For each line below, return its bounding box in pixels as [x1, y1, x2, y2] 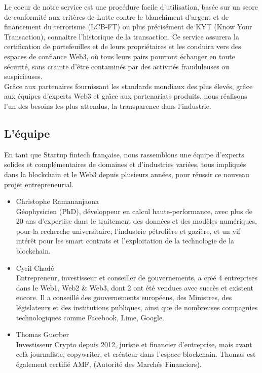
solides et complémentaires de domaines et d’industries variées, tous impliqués [4, 159, 246, 170]
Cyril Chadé [16, 262, 54, 273]
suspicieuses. [4, 71, 43, 81]
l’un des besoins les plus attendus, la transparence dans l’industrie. [4, 100, 211, 111]
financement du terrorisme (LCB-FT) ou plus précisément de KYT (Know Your [4, 21, 252, 32]
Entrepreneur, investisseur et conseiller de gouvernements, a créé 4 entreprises [16, 272, 258, 283]
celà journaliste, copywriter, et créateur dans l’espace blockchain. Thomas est [16, 349, 256, 359]
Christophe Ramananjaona [16, 196, 99, 206]
